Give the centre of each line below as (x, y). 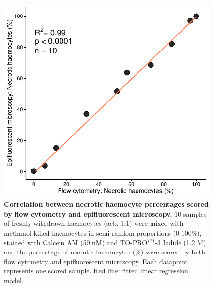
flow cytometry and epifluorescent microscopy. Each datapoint (96, 261)
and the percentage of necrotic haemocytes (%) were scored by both (105, 252)
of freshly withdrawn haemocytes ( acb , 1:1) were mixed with (94, 223)
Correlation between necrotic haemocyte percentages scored (106, 204)
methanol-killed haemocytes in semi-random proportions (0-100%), (103, 232)
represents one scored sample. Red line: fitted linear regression (96, 271)
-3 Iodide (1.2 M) (181, 242)
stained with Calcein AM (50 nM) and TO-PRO (76, 242)
